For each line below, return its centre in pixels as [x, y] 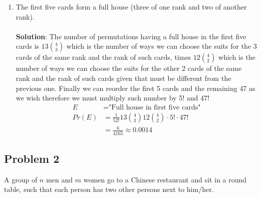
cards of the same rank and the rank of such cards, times [103, 57]
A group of [21, 179]
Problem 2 [32, 159]
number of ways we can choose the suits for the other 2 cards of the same [129, 68]
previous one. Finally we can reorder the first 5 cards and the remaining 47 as [136, 88]
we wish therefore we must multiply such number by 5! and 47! [113, 98]
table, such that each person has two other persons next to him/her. [109, 189]
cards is [27, 46]
